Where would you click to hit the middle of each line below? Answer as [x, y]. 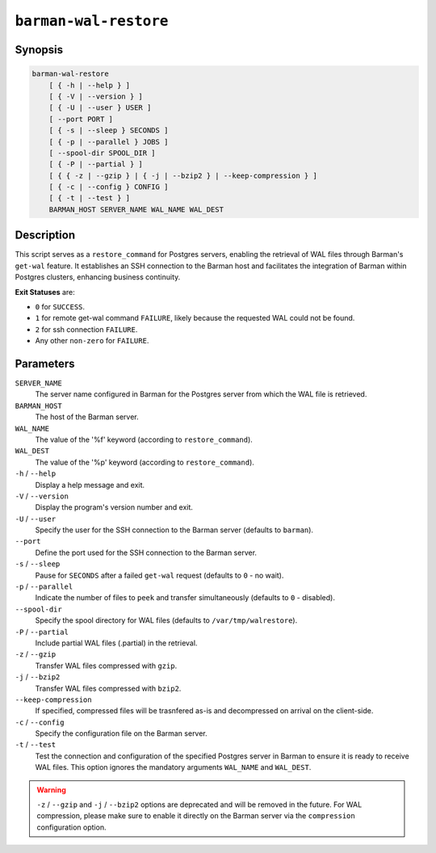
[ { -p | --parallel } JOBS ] [109, 142]
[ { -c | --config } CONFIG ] [109, 187]
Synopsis [39, 50]
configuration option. [71, 827]
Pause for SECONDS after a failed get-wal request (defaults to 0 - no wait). [159, 575]
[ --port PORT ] [81, 119]
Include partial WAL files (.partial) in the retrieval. [116, 643]
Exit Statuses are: [45, 292]
